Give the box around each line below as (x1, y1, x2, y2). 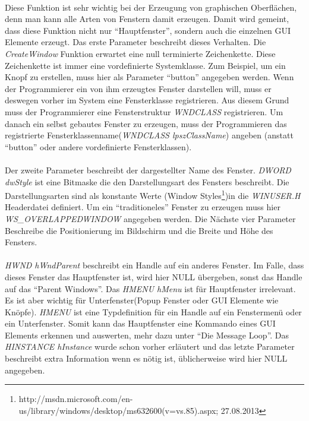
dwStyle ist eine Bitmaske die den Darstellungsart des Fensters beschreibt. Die (5, 175, 289, 188)
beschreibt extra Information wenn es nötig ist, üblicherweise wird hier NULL (5, 352, 288, 365)
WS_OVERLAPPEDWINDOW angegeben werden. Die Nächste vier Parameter (5, 212, 296, 224)
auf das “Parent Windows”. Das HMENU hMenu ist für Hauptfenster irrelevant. (5, 282, 296, 295)
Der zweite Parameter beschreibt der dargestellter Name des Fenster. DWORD (5, 163, 291, 176)
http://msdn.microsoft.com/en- (18, 392, 133, 405)
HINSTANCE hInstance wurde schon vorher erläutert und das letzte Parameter (5, 340, 295, 353)
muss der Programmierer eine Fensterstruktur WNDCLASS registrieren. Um (5, 105, 283, 118)
